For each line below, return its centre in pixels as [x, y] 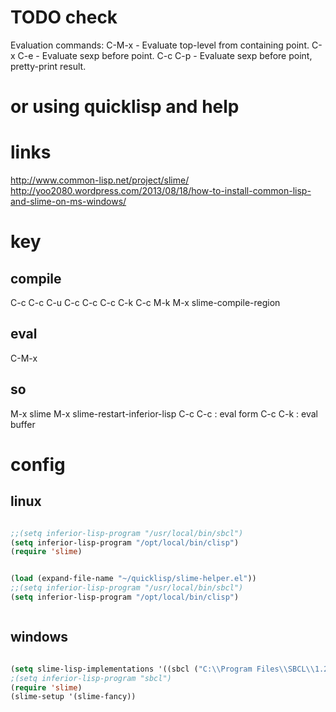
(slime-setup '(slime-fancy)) [73, 697]
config [38, 464]
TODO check [64, 17]
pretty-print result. [48, 66]
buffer [23, 424]
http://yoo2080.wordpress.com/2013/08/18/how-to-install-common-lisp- [161, 191]
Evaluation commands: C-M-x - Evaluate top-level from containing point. [160, 45]
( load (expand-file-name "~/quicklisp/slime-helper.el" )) [133, 579]
